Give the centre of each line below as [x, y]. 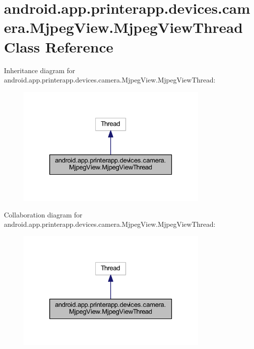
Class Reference [59, 46]
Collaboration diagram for [43, 214]
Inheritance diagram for [40, 70]
